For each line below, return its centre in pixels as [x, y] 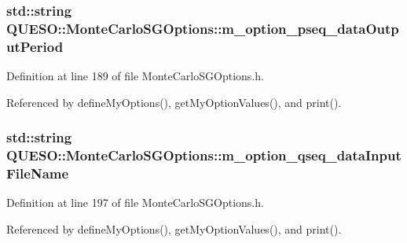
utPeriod [35, 46]
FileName [38, 173]
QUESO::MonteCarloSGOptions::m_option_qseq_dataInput [204, 155]
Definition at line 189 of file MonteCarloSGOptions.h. [135, 76]
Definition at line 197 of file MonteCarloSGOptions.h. [135, 202]
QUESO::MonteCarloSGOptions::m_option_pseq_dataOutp [203, 28]
